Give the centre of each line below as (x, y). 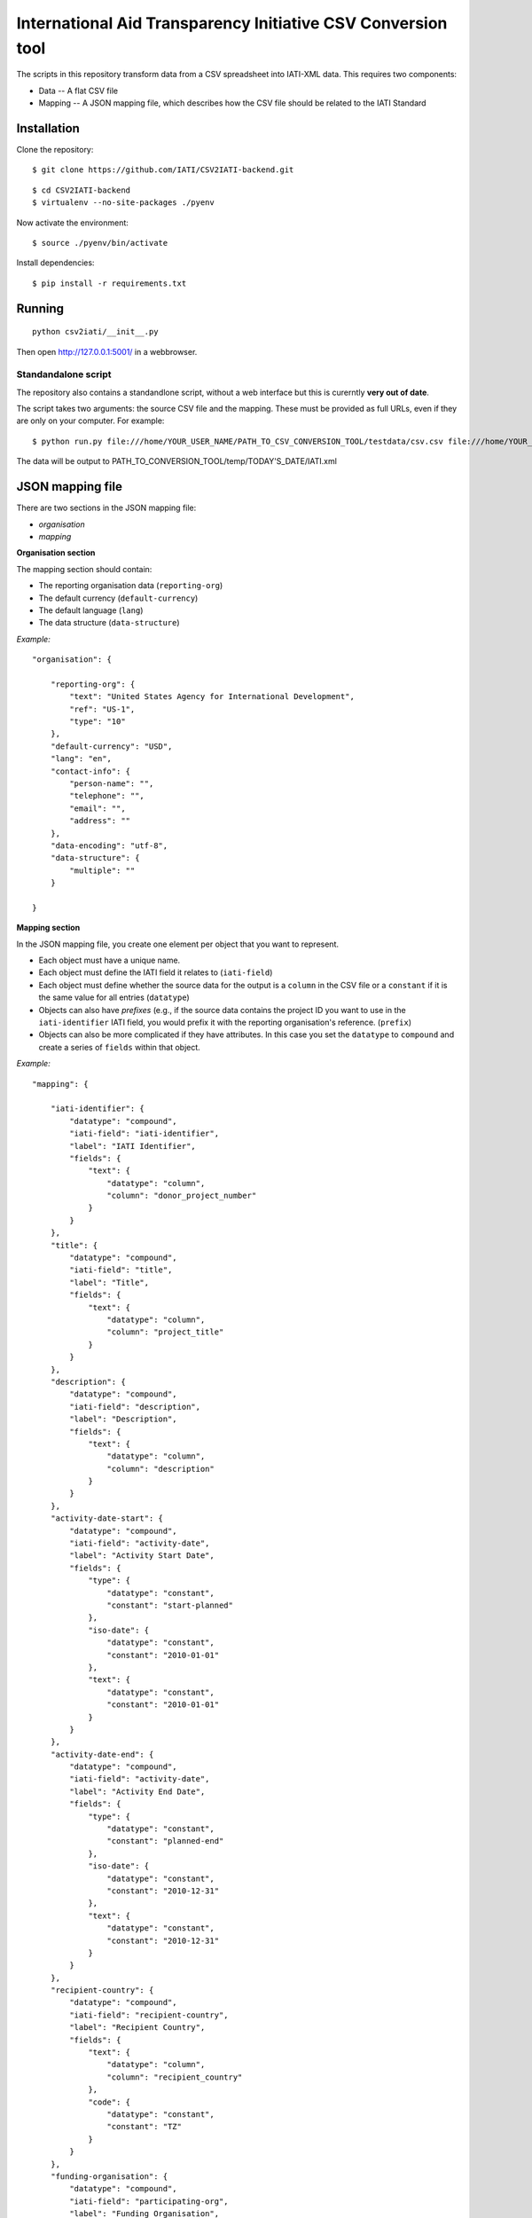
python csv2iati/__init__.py (95, 332)
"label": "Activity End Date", (137, 1791)
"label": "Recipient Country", (137, 2028)
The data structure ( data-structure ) (110, 623)
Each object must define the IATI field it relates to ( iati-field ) (156, 972)
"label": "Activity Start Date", (142, 1556)
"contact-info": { (90, 771)
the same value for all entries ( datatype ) (114, 997)
